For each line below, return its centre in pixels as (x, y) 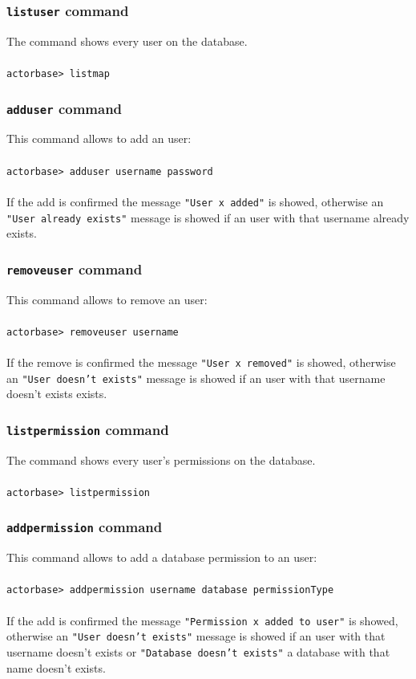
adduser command (65, 108)
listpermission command (88, 429)
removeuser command (75, 268)
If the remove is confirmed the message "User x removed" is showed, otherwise (201, 362)
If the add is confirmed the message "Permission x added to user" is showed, (202, 620)
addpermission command (85, 527)
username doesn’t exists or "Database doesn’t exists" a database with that (198, 652)
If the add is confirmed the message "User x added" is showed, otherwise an (195, 201)
